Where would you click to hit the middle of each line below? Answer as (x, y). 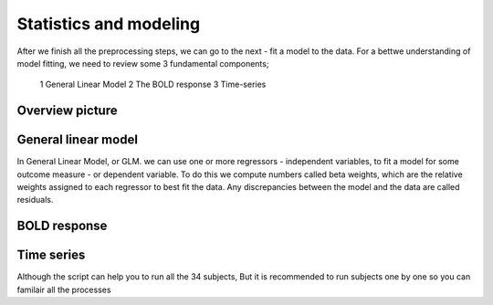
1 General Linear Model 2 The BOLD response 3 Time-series (153, 84)
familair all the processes (64, 289)
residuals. (35, 200)
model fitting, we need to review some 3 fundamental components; (143, 63)
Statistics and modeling (109, 24)
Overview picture (67, 111)
